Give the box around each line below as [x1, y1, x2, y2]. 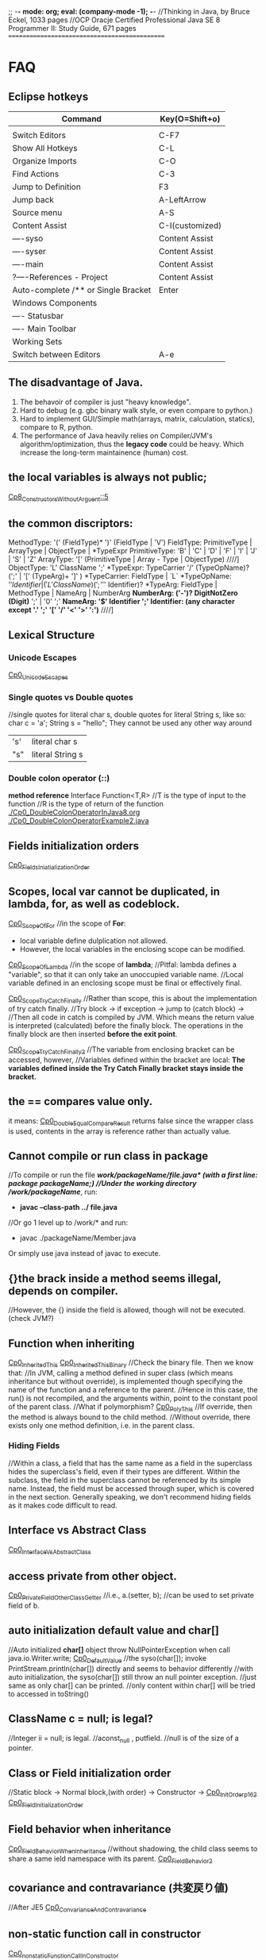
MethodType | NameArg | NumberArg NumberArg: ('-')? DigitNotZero [8, 588, 238, 598]
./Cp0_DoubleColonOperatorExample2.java [8, 816, 149, 826]
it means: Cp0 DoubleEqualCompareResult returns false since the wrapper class [8, 1115, 254, 1127]
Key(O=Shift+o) [160, 114, 221, 124]
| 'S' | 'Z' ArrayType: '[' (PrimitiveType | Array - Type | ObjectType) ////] [8, 555, 240, 564]
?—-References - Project [12, 271, 109, 283]
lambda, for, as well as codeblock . [8, 897, 180, 911]
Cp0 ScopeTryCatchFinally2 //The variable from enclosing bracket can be [8, 1045, 235, 1056]
